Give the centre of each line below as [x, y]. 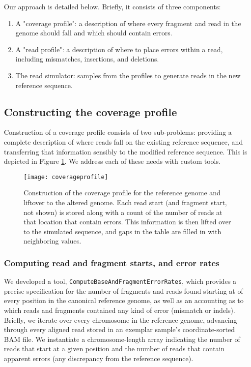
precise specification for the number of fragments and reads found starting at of [124, 291]
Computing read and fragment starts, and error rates [112, 262]
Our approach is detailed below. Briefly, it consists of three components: [112, 6]
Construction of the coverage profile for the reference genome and [122, 193]
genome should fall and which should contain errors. [94, 33]
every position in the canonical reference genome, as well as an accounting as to [124, 300]
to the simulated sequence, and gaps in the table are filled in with [123, 231]
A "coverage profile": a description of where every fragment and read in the [128, 23]
